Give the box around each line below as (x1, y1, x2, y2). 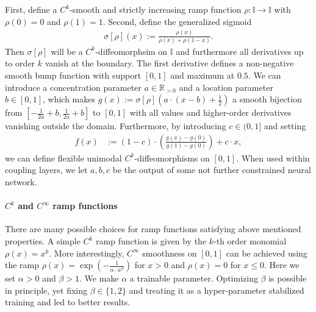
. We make (79, 272, 119, 285)
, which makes (43, 93, 96, 105)
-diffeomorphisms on (134, 151, 210, 164)
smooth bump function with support (5, 69, 142, 82)
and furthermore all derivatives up (176, 44, 304, 57)
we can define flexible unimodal (5, 151, 122, 164)
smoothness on (142, 246, 197, 259)
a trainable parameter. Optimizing (129, 272, 258, 285)
